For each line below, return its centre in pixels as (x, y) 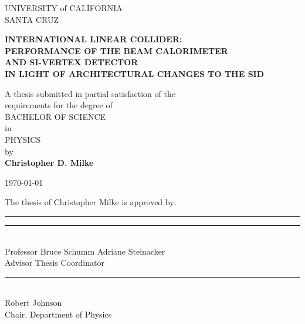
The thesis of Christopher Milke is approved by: (91, 202)
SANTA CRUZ (32, 19)
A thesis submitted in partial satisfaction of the (90, 93)
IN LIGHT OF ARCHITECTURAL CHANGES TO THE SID (135, 73)
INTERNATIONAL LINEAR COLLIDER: (94, 39)
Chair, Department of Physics (58, 314)
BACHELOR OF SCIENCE (55, 116)
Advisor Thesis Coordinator (55, 263)
